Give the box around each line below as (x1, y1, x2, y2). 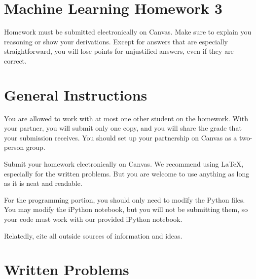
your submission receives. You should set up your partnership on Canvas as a (4, 132, 237, 142)
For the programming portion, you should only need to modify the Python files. (4, 194, 245, 205)
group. (26, 142, 45, 152)
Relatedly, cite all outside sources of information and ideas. (4, 230, 183, 241)
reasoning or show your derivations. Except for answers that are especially (4, 36, 228, 46)
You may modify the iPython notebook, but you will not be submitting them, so (4, 204, 248, 214)
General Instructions (4, 84, 147, 105)
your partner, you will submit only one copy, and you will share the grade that (4, 123, 242, 133)
